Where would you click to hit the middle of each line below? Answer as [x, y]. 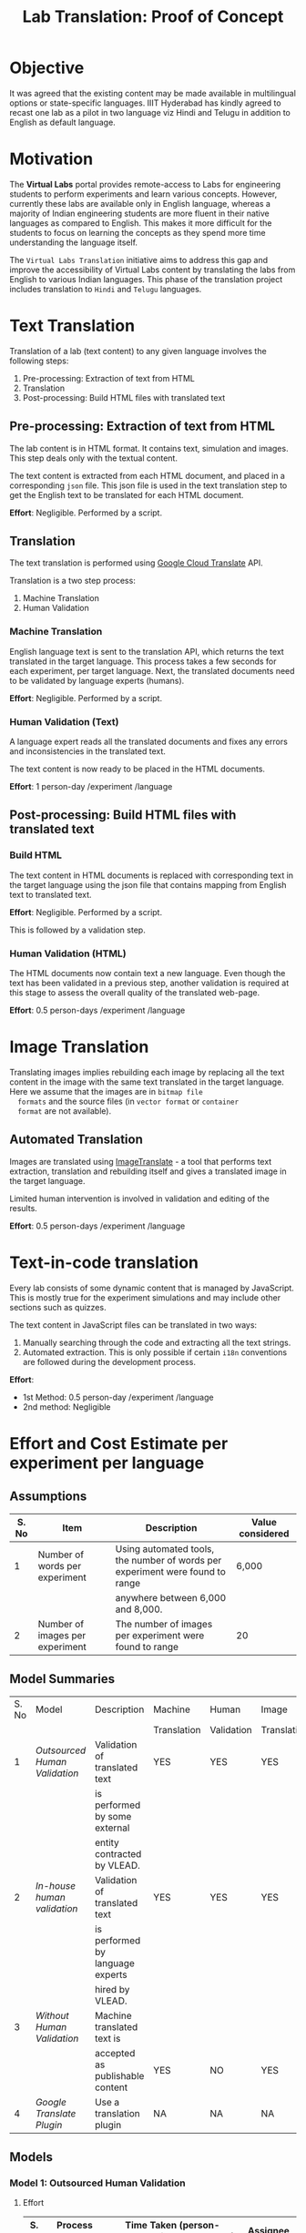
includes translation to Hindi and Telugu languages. [106, 289]
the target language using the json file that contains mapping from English [148, 884]
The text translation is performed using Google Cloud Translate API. [137, 563]
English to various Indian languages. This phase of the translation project [146, 279]
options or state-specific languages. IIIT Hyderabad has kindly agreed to [145, 103]
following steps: [39, 361]
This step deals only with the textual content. [93, 458]
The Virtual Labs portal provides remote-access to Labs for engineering [145, 184]
